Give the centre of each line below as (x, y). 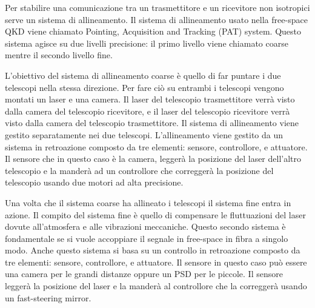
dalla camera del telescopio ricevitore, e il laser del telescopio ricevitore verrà (148, 111)
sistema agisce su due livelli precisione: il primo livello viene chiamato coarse (147, 43)
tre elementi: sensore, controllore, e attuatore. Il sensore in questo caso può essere (156, 262)
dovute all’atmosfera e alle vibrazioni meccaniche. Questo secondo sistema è (145, 226)
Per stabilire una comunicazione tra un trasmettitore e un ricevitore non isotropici (157, 7)
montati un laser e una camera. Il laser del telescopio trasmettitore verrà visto (150, 99)
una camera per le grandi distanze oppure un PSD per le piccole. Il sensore (144, 274)
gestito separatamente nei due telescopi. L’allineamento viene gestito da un (144, 134)
